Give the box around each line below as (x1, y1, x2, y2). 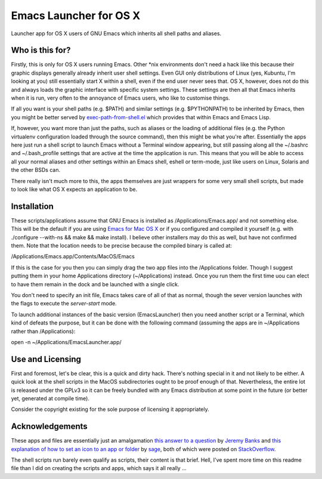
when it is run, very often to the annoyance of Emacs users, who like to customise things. (11, 94, 230, 101)
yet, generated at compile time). (11, 394, 89, 402)
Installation (11, 201, 54, 211)
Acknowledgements (11, 421, 88, 432)
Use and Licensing (11, 354, 82, 364)
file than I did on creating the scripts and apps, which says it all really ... (11, 465, 187, 472)
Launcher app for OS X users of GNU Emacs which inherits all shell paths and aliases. (11, 30, 222, 37)
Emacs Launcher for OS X (11, 9, 141, 22)
